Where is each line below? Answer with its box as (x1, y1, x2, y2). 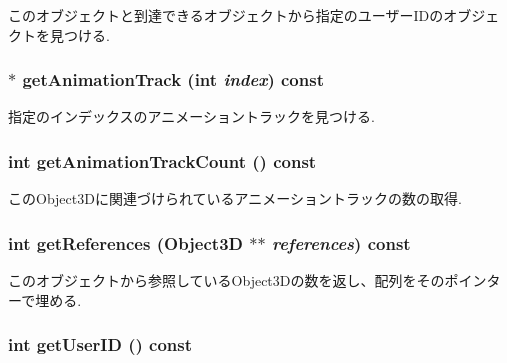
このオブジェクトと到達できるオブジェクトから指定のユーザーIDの (8, 5, 444, 25)
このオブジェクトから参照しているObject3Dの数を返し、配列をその (8, 270, 445, 291)
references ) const (271, 230, 411, 255)
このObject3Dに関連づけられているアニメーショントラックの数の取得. (8, 188, 462, 209)
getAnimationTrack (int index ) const (22, 67, 324, 92)
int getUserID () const (8, 332, 193, 357)
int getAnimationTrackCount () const (8, 148, 317, 173)
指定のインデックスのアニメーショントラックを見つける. (8, 106, 375, 127)
